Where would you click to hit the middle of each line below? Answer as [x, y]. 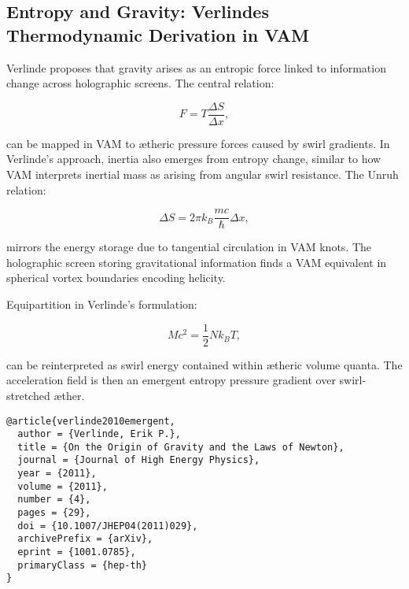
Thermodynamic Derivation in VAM [158, 34]
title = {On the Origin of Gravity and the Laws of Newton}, [181, 447]
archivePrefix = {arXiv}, [85, 539]
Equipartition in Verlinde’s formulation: [102, 304]
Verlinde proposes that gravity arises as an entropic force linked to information [196, 67]
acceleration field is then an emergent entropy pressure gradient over [171, 380]
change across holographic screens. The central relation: [140, 83]
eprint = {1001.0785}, [77, 552]
